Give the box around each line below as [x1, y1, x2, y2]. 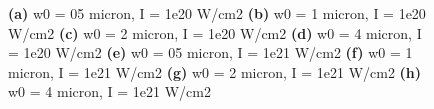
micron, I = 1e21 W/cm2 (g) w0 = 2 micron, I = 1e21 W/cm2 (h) [8, 61, 422, 82]
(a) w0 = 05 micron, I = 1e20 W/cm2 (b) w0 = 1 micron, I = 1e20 [8, 3, 426, 23]
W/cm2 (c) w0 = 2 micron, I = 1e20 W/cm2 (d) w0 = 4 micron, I [8, 22, 422, 43]
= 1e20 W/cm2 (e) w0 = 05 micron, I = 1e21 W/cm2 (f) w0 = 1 [8, 42, 413, 63]
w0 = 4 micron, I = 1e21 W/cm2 [8, 81, 211, 102]
